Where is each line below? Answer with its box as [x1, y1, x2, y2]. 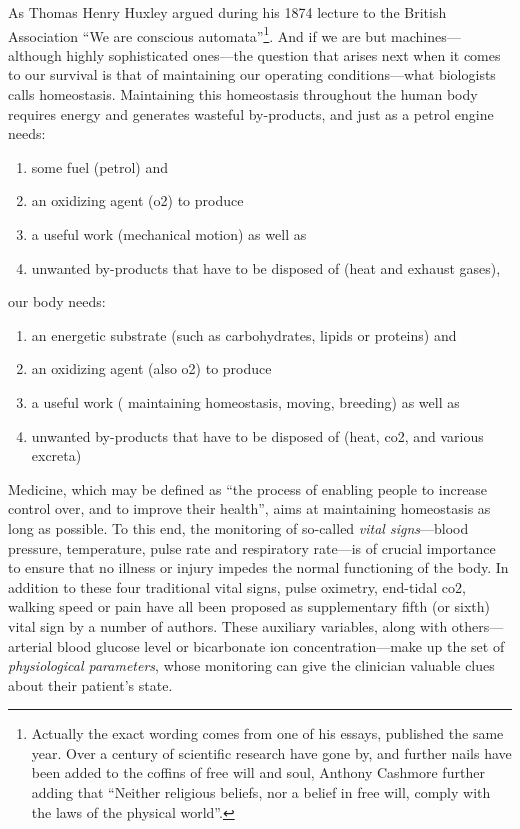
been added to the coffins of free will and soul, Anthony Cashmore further [31, 762, 485, 783]
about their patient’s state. [8, 674, 173, 695]
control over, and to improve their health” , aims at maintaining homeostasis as [8, 498, 491, 519]
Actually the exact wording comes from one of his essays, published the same [31, 723, 504, 744]
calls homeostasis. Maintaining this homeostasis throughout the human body [8, 84, 478, 105]
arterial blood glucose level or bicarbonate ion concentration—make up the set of [8, 635, 505, 656]
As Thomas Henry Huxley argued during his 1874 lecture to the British [8, 2, 447, 22]
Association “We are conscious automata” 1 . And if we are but [8, 22, 387, 46]
